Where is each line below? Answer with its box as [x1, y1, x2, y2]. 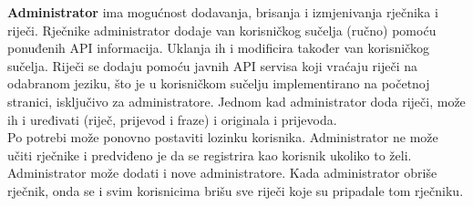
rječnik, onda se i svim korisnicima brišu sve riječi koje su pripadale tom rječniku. [7, 180, 464, 200]
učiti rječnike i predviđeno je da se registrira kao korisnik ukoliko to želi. [7, 145, 412, 164]
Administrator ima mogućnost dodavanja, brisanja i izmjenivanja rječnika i [7, 3, 438, 21]
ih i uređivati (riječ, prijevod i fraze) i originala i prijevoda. [7, 109, 337, 129]
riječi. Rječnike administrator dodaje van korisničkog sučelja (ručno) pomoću [7, 20, 437, 39]
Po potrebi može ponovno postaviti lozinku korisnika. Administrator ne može [7, 128, 438, 147]
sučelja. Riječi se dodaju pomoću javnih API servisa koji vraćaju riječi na [7, 56, 418, 75]
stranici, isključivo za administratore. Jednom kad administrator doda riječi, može [7, 91, 466, 110]
